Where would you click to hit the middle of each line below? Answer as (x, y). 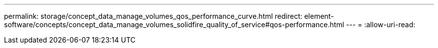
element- (319, 16)
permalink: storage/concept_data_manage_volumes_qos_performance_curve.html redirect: (153, 16)
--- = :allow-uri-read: (381, 24)
